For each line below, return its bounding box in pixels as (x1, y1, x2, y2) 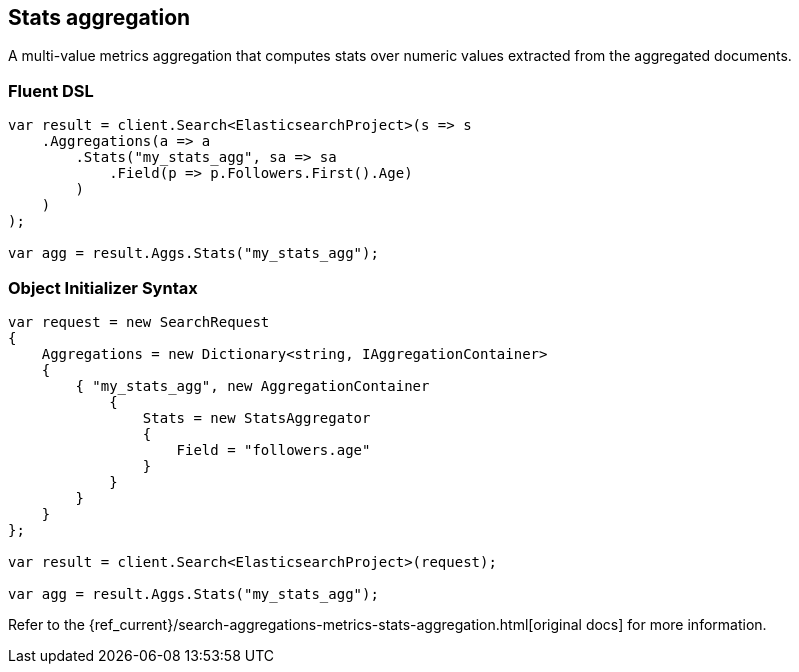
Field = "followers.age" (176, 441, 371, 458)
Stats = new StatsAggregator (142, 409, 371, 426)
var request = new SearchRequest (8, 313, 270, 330)
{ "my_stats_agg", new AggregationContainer (75, 377, 430, 394)
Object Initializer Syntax (8, 277, 198, 298)
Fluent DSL (8, 80, 94, 101)
